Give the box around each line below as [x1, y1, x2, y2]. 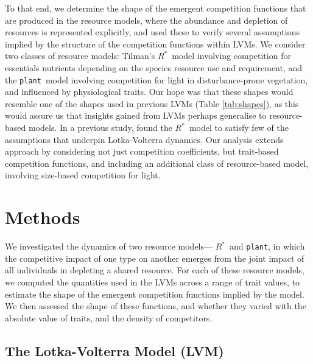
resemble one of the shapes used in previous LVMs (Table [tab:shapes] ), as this [5, 97, 299, 110]
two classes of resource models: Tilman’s [5, 49, 155, 62]
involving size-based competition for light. [5, 169, 161, 181]
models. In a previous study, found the [28, 121, 172, 133]
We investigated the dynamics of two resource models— [5, 240, 213, 253]
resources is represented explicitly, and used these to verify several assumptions [5, 26, 300, 38]
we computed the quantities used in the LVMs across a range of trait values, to [5, 275, 300, 288]
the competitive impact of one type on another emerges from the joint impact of [5, 251, 304, 264]
